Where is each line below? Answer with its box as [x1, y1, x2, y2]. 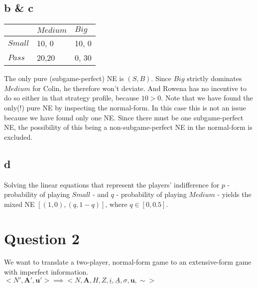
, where [105, 198, 128, 209]
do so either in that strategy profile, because [4, 93, 139, 103]
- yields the [217, 189, 252, 199]
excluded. [4, 131, 33, 142]
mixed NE [4, 198, 35, 209]
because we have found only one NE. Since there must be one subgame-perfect [4, 112, 244, 122]
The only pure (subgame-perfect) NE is [4, 73, 124, 84]
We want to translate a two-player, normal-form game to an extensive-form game [4, 257, 252, 267]
